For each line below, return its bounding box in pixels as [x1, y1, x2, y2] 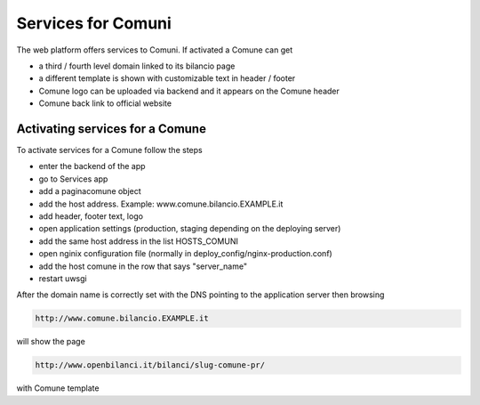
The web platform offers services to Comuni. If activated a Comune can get [16, 45, 293, 55]
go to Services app [38, 174, 108, 184]
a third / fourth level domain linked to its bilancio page [38, 61, 236, 71]
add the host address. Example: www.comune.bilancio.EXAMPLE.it [38, 198, 284, 209]
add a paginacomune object [38, 186, 141, 197]
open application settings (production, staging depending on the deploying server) [38, 223, 341, 234]
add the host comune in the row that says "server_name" [38, 261, 248, 271]
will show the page [16, 336, 86, 347]
